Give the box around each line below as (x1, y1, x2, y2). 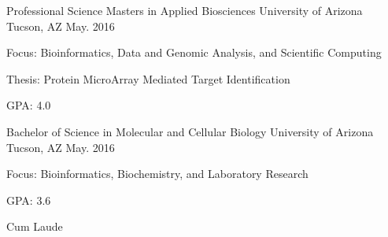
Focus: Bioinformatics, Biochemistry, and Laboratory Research (6, 165, 309, 182)
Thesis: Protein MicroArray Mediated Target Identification (6, 70, 290, 87)
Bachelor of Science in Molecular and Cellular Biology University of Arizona (6, 123, 374, 139)
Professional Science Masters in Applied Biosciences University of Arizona (6, 2, 363, 18)
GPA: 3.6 (6, 191, 51, 208)
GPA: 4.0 (6, 97, 51, 113)
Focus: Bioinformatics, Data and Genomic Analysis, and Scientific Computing (6, 44, 382, 61)
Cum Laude (6, 218, 63, 235)
